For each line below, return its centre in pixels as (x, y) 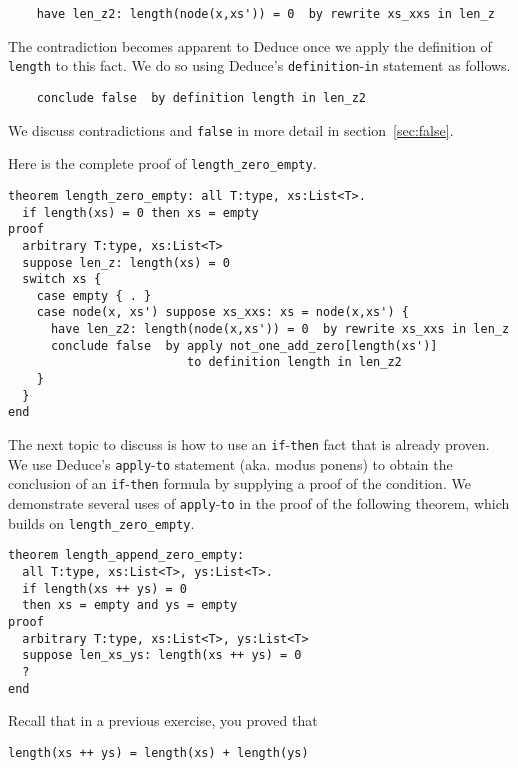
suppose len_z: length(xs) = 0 (126, 262)
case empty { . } (94, 295)
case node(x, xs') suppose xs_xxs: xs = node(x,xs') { (222, 312)
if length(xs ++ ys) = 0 (104, 588)
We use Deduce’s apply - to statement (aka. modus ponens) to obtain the (230, 463)
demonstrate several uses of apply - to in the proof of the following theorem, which (259, 503)
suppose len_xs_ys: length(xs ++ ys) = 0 (162, 655)
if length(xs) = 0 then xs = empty (140, 212)
